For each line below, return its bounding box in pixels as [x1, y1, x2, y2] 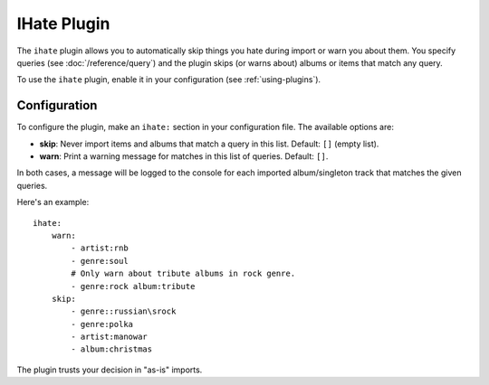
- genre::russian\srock [71, 306, 177, 316]
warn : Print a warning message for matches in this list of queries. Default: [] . [39, 151, 329, 162]
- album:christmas [71, 344, 153, 354]
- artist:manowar [71, 332, 149, 343]
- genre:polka [71, 319, 134, 329]
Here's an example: [16, 197, 90, 208]
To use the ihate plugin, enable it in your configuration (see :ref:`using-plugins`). [16, 74, 321, 85]
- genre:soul [71, 256, 129, 266]
